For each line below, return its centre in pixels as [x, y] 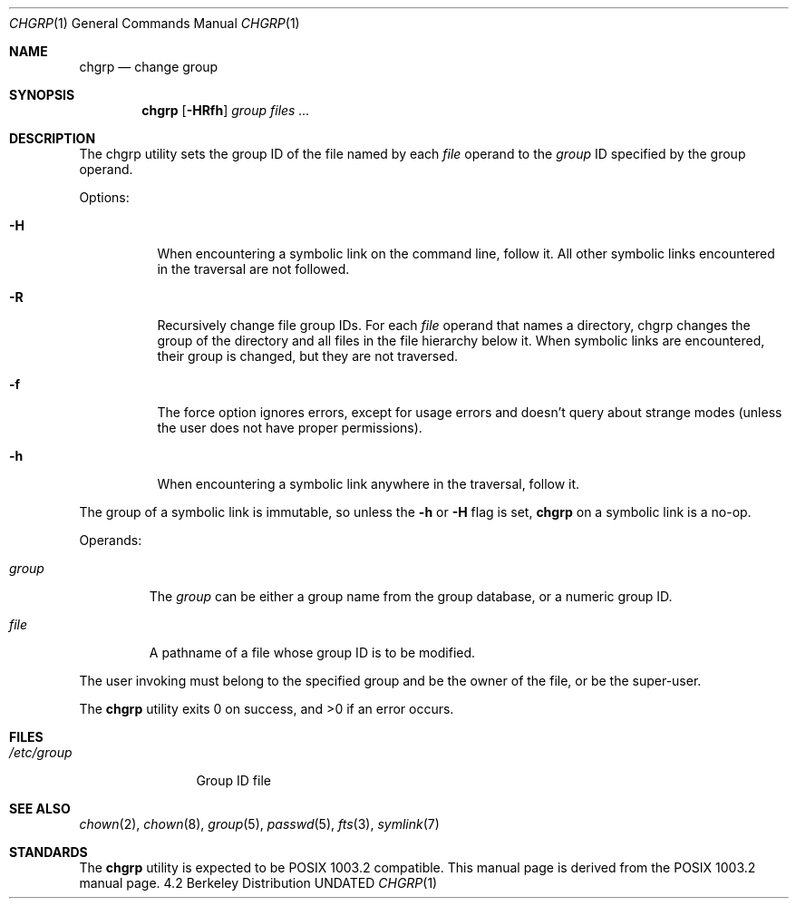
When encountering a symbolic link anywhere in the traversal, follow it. [369, 484]
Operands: [111, 540]
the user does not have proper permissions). [290, 428]
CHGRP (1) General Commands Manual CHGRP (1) [155, 23]
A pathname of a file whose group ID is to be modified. [312, 653]
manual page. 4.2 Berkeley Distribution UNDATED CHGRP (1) [258, 883]
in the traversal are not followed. [253, 269]
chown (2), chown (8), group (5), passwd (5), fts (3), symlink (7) [259, 824]
